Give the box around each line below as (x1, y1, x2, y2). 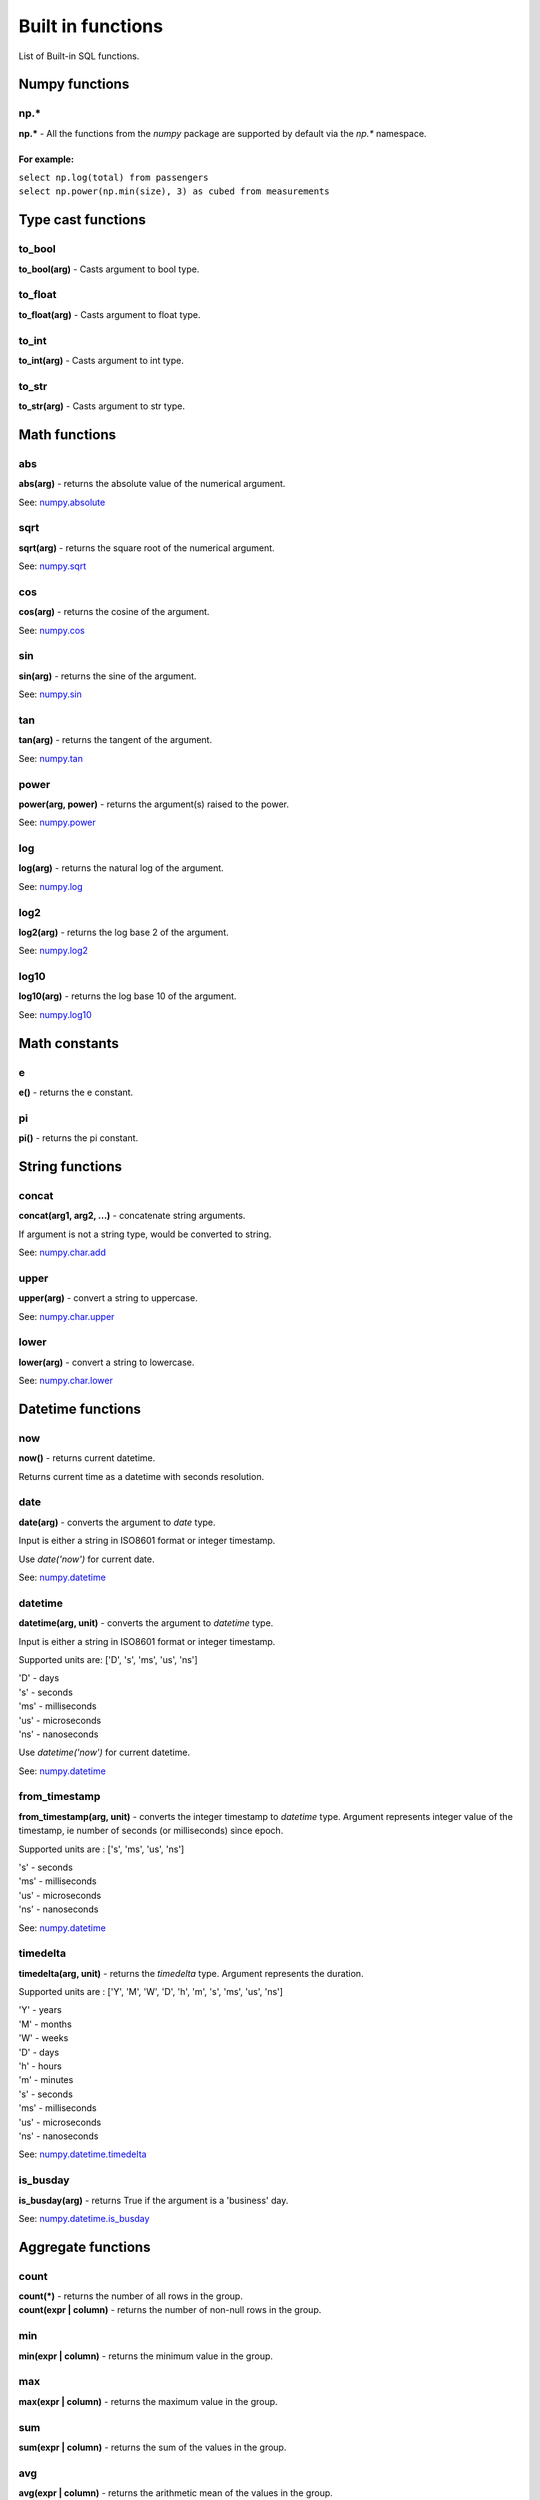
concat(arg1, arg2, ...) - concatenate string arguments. (18, 1210, 246, 1222)
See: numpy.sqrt (18, 560, 87, 572)
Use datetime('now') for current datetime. (18, 1746, 190, 1759)
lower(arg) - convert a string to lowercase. (18, 1356, 195, 1368)
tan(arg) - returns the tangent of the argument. (18, 734, 213, 746)
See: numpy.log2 (18, 945, 89, 957)
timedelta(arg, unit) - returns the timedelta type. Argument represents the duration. (18, 1967, 364, 1979)
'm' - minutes (18, 2074, 74, 2086)
